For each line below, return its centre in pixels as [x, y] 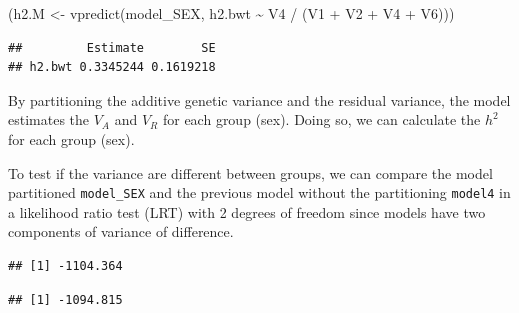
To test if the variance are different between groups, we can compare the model [250, 172]
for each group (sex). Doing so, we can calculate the [321, 119]
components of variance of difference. [121, 231]
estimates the [49, 119]
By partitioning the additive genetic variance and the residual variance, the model [259, 99]
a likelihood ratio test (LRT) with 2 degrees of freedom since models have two [247, 211]
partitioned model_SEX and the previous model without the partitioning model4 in [259, 192]
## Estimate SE [112, 47]
